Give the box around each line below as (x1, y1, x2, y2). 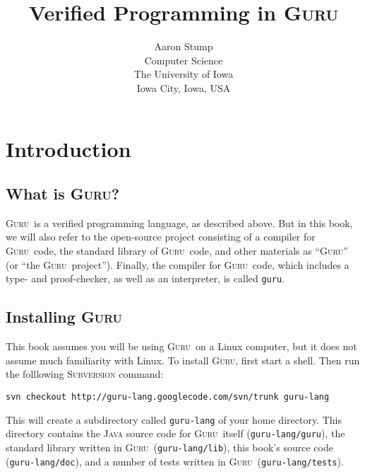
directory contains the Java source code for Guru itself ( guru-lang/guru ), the (6, 426, 345, 441)
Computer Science (144, 52, 223, 67)
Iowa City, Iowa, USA (136, 80, 231, 95)
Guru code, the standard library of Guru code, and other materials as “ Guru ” (6, 243, 348, 258)
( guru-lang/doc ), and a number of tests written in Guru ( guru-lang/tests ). (6, 453, 344, 468)
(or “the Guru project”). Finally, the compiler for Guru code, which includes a (6, 257, 349, 272)
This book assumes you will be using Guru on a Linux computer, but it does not (6, 339, 357, 354)
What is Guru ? (6, 183, 120, 204)
